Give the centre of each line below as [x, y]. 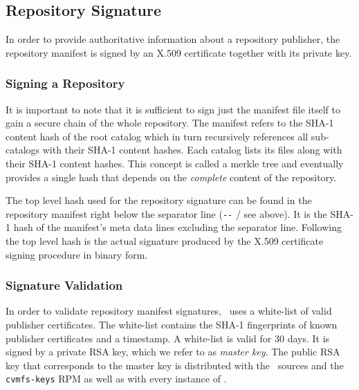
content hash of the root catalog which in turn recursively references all [157, 136]
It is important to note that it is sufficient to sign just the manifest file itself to [173, 109]
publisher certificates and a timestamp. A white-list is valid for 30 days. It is [168, 338]
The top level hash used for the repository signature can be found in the [159, 200]
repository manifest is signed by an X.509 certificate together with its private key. [179, 52]
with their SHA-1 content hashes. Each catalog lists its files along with [192, 150]
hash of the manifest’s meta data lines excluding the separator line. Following [177, 227]
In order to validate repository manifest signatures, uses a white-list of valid [169, 311]
